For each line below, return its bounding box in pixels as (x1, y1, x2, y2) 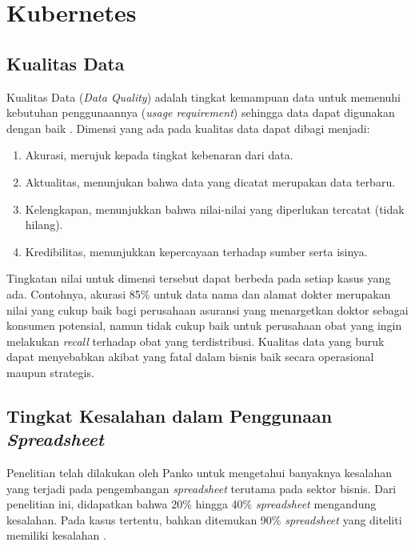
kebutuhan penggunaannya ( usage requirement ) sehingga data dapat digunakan (6, 104, 395, 121)
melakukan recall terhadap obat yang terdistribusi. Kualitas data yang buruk (6, 332, 385, 349)
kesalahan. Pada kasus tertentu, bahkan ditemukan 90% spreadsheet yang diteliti (6, 511, 402, 528)
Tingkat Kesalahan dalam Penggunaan (6, 403, 333, 428)
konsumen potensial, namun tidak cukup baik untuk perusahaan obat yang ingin (6, 317, 402, 334)
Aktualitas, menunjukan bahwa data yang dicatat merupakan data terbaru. (25, 173, 396, 190)
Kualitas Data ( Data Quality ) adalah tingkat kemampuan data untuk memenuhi (6, 88, 401, 105)
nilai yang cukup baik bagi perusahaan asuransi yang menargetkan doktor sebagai (6, 301, 409, 318)
